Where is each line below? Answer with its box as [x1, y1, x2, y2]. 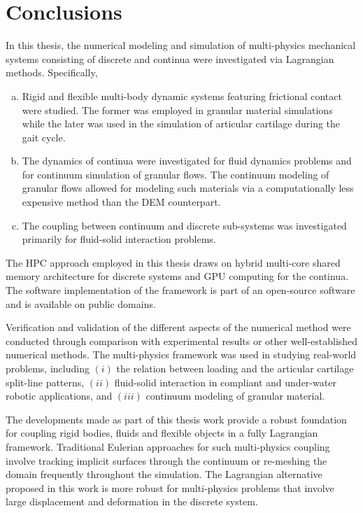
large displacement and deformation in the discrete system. [6, 494, 258, 509]
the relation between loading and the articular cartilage [116, 361, 354, 375]
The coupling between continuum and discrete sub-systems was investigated [22, 218, 347, 232]
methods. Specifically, [6, 65, 98, 80]
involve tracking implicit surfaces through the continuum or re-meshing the [6, 453, 327, 468]
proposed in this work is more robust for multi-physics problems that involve [6, 480, 334, 495]
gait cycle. [22, 129, 66, 144]
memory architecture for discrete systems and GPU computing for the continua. [6, 269, 349, 283]
